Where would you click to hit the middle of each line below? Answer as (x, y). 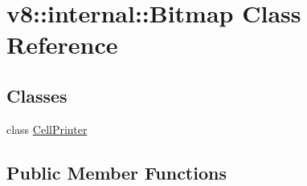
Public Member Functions (117, 172)
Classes (37, 95)
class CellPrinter (47, 129)
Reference (62, 44)
